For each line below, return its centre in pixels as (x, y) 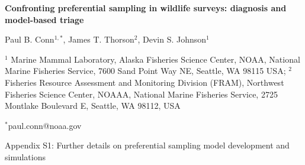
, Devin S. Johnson (172, 39)
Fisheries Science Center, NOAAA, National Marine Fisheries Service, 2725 (141, 94)
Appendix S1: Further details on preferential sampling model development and (147, 145)
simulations (25, 156)
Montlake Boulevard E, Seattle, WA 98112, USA (93, 106)
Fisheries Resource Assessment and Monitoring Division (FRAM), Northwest (145, 82)
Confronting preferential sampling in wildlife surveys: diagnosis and (146, 8)
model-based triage (44, 19)
